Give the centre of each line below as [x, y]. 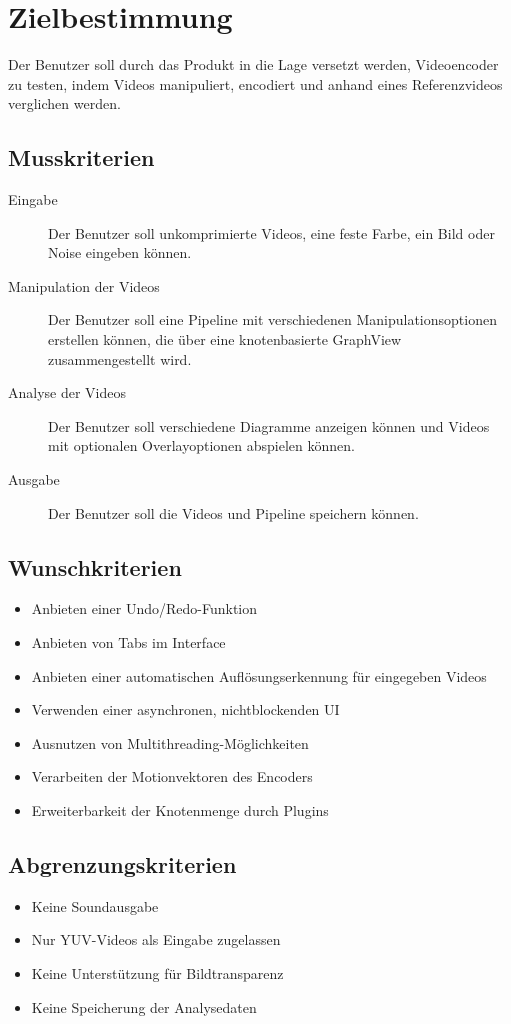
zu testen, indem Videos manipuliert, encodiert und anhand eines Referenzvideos [255, 83]
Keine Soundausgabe [95, 905]
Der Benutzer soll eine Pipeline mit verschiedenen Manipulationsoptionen [272, 319]
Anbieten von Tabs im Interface [128, 642]
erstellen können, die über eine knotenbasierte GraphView [225, 339]
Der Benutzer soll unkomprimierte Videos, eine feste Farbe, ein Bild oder [271, 232]
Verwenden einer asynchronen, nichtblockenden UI [185, 709]
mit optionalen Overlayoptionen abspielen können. [201, 445]
